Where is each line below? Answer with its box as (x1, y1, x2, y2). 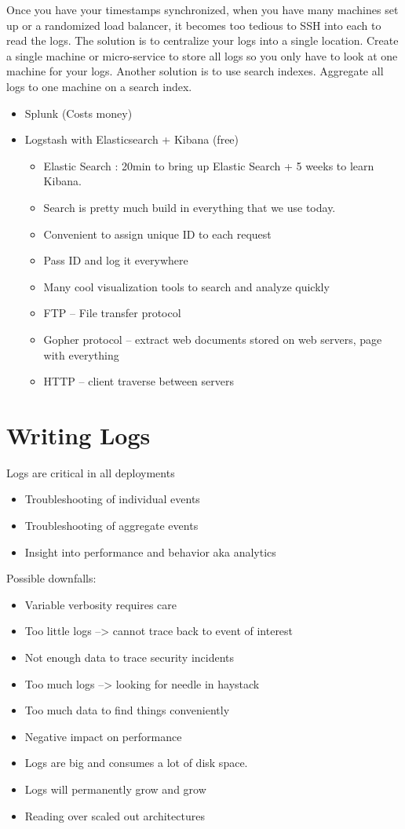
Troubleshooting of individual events (24, 491, 200, 507)
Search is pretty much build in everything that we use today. (43, 199, 336, 215)
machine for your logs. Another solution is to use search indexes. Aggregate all (6, 63, 384, 79)
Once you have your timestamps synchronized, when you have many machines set (6, 2, 399, 17)
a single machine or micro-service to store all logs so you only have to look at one (6, 47, 398, 64)
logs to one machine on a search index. (6, 78, 192, 94)
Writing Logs (6, 418, 151, 451)
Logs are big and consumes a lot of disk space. (24, 754, 248, 771)
